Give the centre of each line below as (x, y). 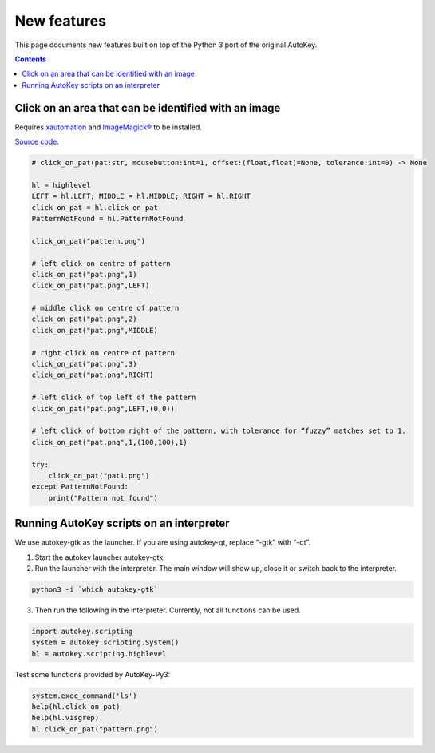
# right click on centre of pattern (103, 353)
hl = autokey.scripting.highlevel (99, 654)
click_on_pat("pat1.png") (99, 476)
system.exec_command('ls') (84, 696)
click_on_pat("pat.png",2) (84, 319)
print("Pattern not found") (103, 498)
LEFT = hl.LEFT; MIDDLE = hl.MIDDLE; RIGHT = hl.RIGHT (141, 196)
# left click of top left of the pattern (114, 398)
